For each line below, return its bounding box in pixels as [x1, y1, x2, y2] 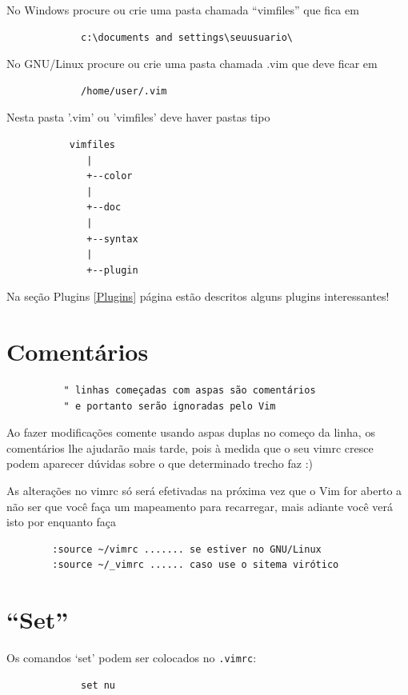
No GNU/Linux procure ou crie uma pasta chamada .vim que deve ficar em [6, 55, 378, 72]
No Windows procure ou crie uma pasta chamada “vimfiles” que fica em [6, 2, 359, 18]
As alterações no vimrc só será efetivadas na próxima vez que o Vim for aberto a [6, 482, 402, 498]
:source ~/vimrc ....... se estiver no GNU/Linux [52, 543, 322, 555]
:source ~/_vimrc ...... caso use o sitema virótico [52, 559, 339, 571]
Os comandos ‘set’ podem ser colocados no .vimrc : [6, 649, 257, 666]
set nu [81, 679, 116, 691]
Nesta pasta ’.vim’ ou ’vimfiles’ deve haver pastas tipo [6, 109, 270, 126]
